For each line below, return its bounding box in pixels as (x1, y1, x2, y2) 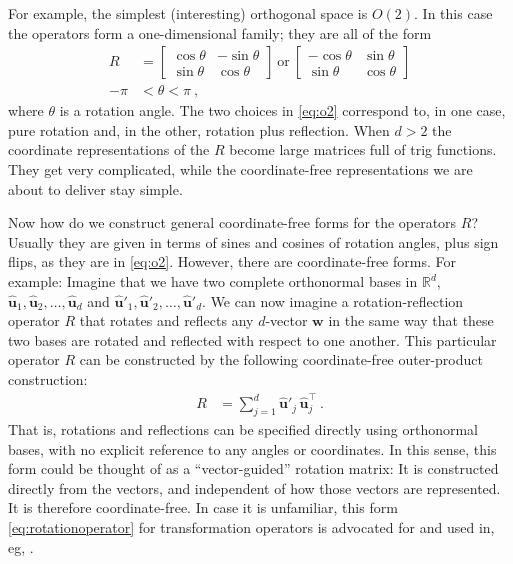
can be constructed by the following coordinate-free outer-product (79, 349, 483, 370)
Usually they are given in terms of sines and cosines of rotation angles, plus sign (8, 231, 499, 252)
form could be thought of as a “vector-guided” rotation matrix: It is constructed (8, 458, 499, 479)
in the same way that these (328, 310, 494, 331)
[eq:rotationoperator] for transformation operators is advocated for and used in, (8, 517, 495, 538)
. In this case (414, 3, 493, 23)
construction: (8, 368, 88, 389)
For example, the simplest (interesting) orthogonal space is (8, 3, 368, 23)
